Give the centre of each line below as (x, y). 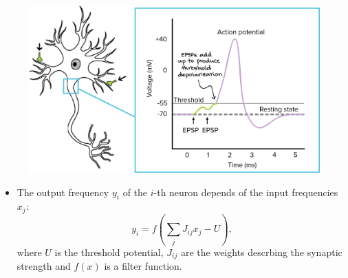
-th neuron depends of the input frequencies (246, 192)
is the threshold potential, (109, 252)
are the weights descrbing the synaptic (261, 252)
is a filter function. (143, 266)
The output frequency (63, 192)
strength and (44, 266)
